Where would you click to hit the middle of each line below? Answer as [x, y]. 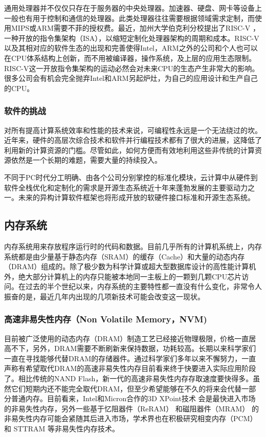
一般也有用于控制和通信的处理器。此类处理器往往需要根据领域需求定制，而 [129, 18]
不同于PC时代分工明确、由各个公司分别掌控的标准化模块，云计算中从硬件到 [131, 177]
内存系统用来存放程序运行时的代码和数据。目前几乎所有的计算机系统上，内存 [133, 246]
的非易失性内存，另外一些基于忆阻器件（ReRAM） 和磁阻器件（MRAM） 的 [131, 408]
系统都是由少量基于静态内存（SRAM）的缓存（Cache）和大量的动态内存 [125, 256]
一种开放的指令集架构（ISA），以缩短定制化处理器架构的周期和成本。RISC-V [132, 38]
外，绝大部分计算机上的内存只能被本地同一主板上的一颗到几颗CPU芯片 [123, 276]
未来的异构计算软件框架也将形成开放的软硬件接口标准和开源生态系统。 [136, 197]
